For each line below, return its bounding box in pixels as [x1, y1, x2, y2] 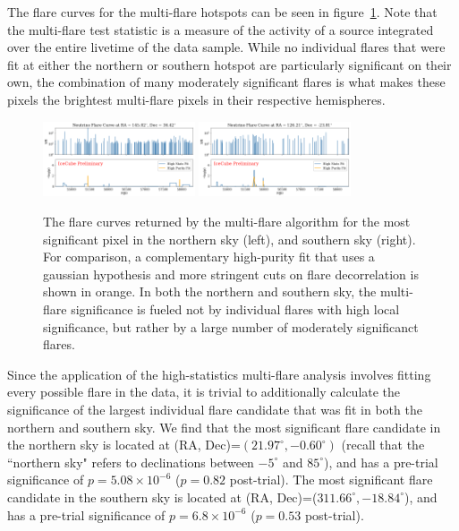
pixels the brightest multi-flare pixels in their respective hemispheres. [7, 90, 386, 108]
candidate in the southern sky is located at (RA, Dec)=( [7, 487, 318, 506]
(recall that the [341, 435, 425, 454]
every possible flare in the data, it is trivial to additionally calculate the [7, 382, 401, 401]
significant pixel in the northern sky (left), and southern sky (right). [43, 229, 416, 248]
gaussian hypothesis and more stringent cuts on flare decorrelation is [43, 264, 419, 283]
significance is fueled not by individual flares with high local [71, 299, 400, 318]
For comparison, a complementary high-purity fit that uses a [43, 247, 375, 266]
